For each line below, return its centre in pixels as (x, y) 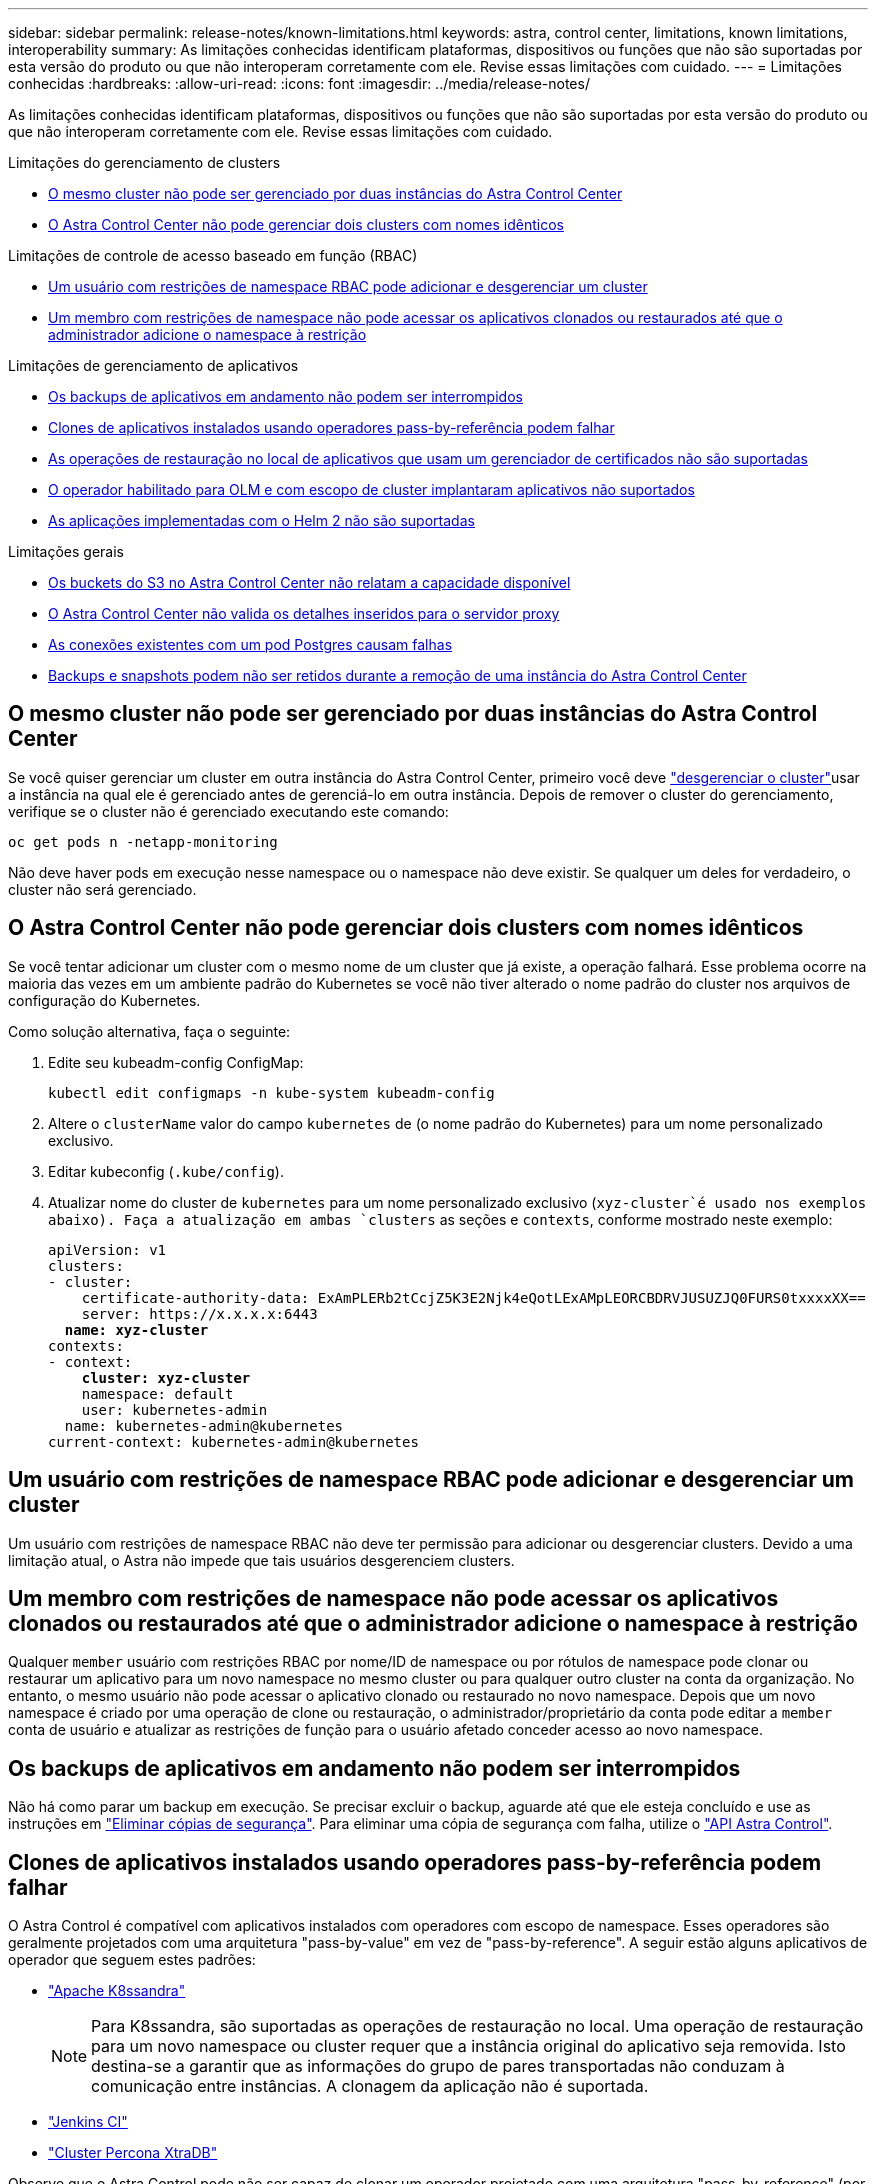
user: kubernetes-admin (174, 1409)
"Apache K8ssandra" (117, 1991)
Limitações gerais (66, 551)
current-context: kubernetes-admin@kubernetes (233, 1441)
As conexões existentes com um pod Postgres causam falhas (250, 644)
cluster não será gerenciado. (102, 889)
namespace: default (157, 1393)
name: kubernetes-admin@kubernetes (204, 1425)
